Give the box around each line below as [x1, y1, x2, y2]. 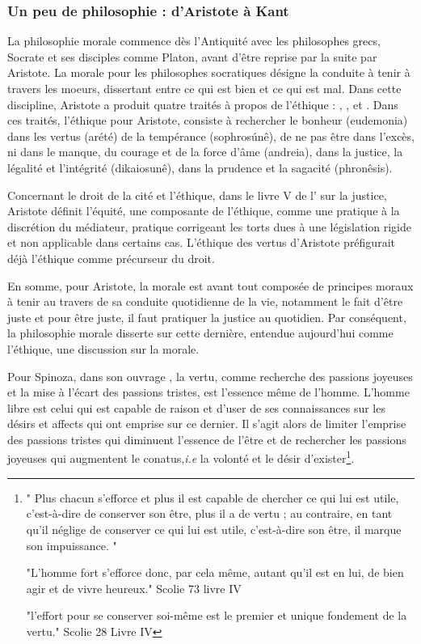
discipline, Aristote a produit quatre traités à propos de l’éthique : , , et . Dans [7, 95, 398, 112]
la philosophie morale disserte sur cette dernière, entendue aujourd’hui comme [7, 324, 394, 341]
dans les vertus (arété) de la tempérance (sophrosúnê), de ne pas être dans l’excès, [7, 127, 415, 144]
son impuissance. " [26, 536, 117, 553]
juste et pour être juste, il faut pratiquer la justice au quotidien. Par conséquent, [7, 308, 406, 325]
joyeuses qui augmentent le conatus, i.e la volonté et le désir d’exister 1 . [7, 447, 355, 467]
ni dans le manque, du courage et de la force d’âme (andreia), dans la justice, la [7, 143, 403, 160]
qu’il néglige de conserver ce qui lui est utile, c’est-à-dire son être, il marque [26, 520, 402, 537]
